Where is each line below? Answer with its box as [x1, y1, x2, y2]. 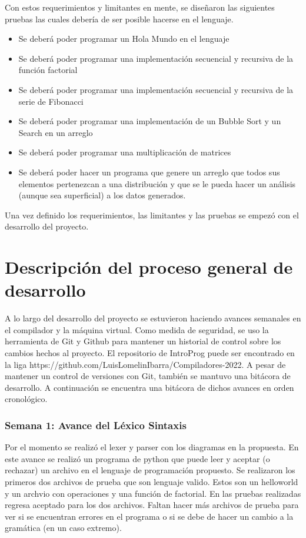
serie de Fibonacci [18, 95, 84, 107]
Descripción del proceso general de [5, 255, 293, 279]
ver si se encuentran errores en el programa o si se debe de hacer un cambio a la [5, 510, 294, 522]
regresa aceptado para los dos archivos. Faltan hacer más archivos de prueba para [5, 499, 299, 511]
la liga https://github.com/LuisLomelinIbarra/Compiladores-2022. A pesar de [5, 358, 286, 370]
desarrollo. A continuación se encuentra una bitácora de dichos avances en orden [5, 381, 294, 393]
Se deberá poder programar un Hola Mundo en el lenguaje [18, 32, 229, 45]
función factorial [18, 64, 78, 76]
